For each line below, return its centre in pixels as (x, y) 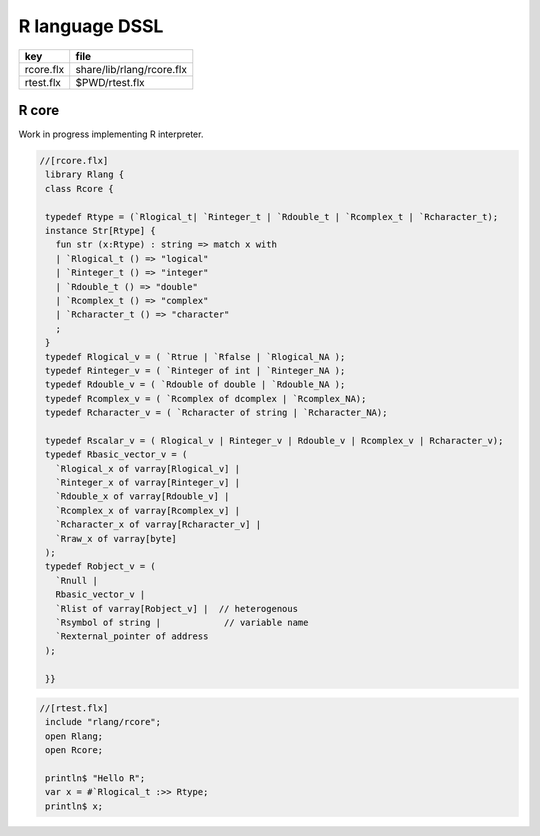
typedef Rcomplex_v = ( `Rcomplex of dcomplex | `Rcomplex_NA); (206, 398)
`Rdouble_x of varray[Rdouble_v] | (142, 496)
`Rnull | (77, 580)
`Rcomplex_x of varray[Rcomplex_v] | (147, 510)
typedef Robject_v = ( (101, 566)
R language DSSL (91, 26)
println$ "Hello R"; (95, 778)
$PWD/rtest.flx (110, 82)
